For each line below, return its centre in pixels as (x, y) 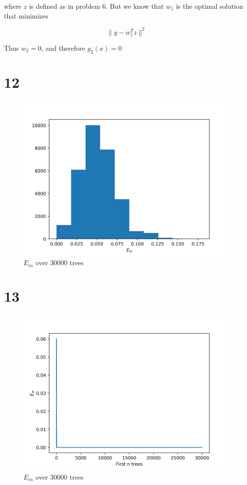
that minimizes (26, 15)
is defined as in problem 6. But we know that (96, 6)
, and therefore (63, 48)
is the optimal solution (210, 6)
